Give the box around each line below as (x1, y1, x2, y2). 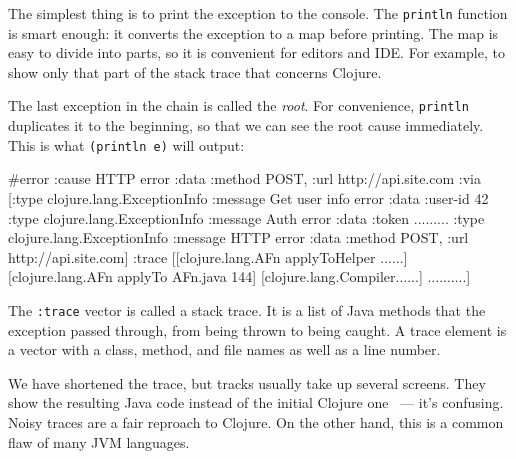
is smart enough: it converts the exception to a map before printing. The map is (8, 22, 499, 43)
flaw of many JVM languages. (8, 431, 190, 452)
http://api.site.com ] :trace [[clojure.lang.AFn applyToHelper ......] (8, 246, 408, 267)
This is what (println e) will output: (8, 134, 245, 155)
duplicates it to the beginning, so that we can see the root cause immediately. (8, 115, 484, 136)
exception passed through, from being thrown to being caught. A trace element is (8, 319, 507, 340)
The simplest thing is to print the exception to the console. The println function (8, 3, 508, 23)
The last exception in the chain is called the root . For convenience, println (8, 95, 469, 116)
